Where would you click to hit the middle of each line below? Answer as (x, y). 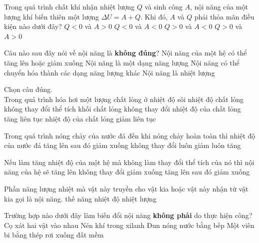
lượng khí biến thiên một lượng (52, 16)
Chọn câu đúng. (28, 89)
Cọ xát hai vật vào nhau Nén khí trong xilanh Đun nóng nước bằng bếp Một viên (129, 225)
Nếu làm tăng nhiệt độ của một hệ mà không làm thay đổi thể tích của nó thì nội (129, 162)
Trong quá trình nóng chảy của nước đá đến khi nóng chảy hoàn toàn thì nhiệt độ (130, 135)
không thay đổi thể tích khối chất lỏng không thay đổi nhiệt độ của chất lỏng (123, 109)
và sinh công (163, 6)
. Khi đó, (154, 16)
